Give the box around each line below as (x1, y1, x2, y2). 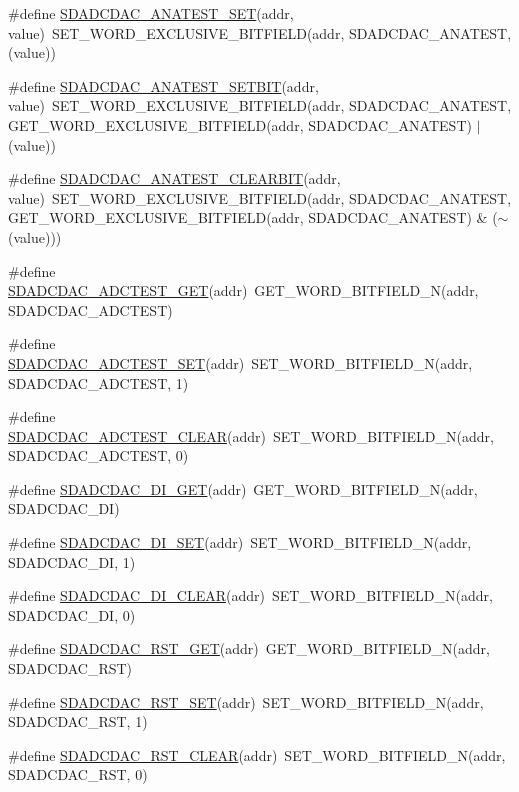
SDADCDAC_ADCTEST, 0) (8, 445, 189, 466)
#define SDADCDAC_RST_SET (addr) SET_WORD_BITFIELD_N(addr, (8, 691, 484, 712)
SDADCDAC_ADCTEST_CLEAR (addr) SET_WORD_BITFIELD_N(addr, (8, 425, 494, 446)
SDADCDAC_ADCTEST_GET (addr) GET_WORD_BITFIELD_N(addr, (8, 280, 479, 301)
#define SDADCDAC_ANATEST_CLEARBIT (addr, (8, 168, 341, 189)
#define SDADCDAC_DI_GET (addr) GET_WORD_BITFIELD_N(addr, (8, 478, 478, 499)
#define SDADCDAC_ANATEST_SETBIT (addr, (8, 75, 319, 96)
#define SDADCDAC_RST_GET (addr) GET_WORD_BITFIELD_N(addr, (8, 638, 490, 659)
